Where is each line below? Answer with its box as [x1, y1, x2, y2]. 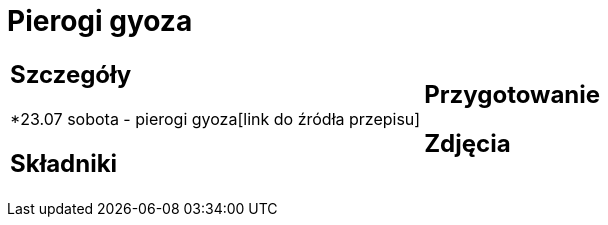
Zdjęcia [424, 128, 511, 158]
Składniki [10, 148, 118, 178]
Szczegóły [10, 59, 132, 89]
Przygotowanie [424, 79, 601, 109]
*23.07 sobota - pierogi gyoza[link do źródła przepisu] [10, 108, 421, 129]
